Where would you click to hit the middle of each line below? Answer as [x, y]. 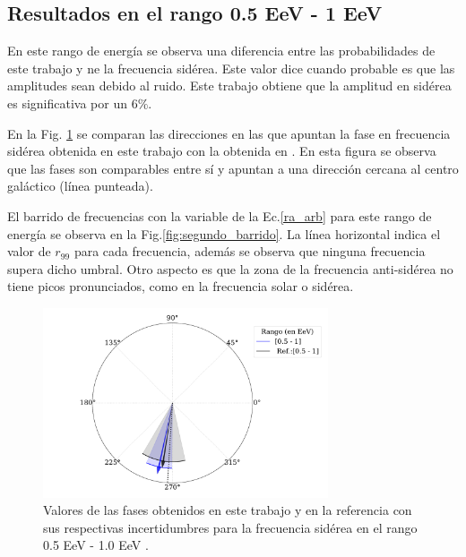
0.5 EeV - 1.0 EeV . [96, 545]
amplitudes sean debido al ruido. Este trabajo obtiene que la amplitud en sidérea [229, 86]
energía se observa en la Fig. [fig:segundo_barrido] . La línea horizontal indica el [224, 233]
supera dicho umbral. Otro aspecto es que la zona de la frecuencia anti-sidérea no [230, 268]
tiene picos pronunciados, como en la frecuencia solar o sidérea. [181, 286]
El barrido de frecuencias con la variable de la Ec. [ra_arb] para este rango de [220, 215]
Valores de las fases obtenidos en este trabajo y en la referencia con [228, 510]
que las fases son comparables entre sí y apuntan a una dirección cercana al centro [233, 168]
